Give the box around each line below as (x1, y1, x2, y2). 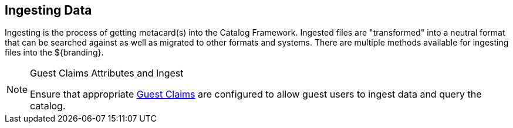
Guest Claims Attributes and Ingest (30, 67, 184, 79)
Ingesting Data (5, 3, 92, 18)
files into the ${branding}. (5, 47, 104, 58)
